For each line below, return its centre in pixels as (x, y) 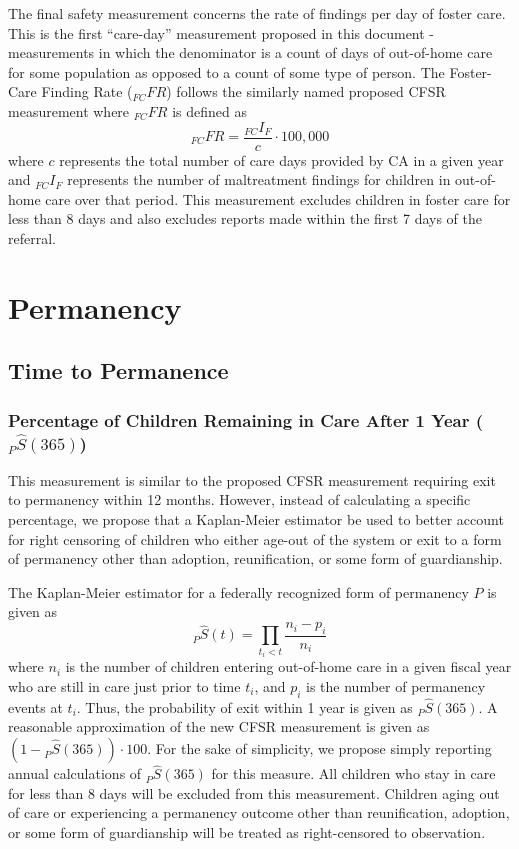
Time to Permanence (118, 370)
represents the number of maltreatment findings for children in (259, 179)
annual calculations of (75, 773)
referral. (32, 238)
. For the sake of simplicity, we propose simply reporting (319, 748)
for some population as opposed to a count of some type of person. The (226, 71)
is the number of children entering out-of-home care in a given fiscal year (288, 666)
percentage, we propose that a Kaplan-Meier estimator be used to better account (256, 519)
